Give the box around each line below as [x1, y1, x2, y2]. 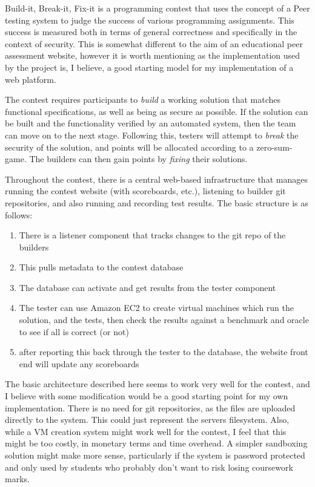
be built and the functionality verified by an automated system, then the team [5, 117, 296, 129]
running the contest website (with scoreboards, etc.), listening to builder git [5, 185, 286, 197]
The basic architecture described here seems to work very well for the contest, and [5, 378, 310, 390]
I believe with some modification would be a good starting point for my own [5, 390, 288, 402]
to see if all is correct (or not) [19, 325, 129, 338]
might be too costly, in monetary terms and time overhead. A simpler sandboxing [5, 437, 308, 449]
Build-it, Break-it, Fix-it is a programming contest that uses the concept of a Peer [5, 2, 310, 14]
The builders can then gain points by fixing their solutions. [29, 152, 248, 165]
